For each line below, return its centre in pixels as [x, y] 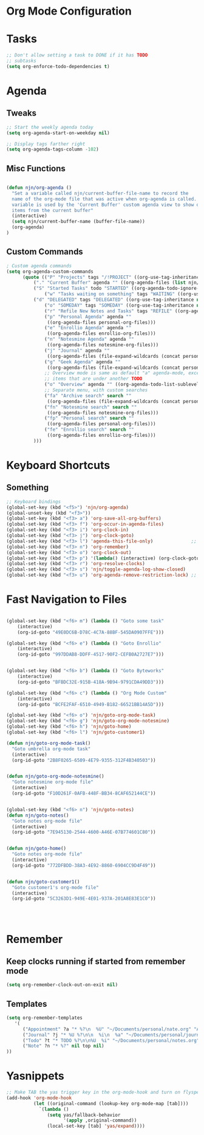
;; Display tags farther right [46, 144]
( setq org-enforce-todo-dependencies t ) [58, 66]
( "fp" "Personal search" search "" [90, 418]
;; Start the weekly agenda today [50, 127]
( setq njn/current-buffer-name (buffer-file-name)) [79, 222]
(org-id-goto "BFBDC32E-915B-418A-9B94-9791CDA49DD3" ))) [91, 682]
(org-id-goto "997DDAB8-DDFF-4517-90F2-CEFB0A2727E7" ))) [91, 654]
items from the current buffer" [53, 210]
